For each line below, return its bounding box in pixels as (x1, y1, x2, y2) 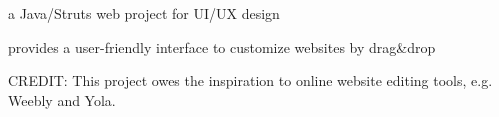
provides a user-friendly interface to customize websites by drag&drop (8, 36, 436, 57)
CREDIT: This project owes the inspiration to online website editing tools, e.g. (8, 70, 493, 91)
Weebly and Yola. (8, 89, 116, 110)
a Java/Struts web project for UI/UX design (8, 3, 280, 23)
